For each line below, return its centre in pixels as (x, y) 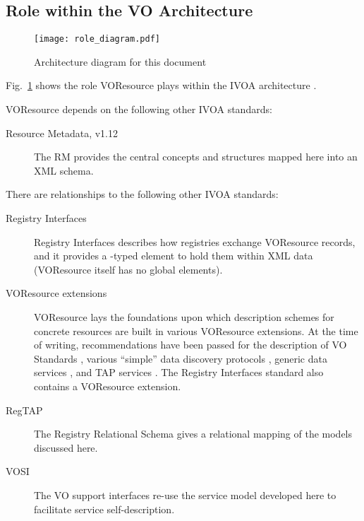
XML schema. (64, 170)
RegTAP (24, 410)
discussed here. (66, 447)
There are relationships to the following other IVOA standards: (142, 194)
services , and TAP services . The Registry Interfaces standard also (179, 372)
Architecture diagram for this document (120, 61)
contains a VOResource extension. (108, 386)
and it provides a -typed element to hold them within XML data (174, 256)
